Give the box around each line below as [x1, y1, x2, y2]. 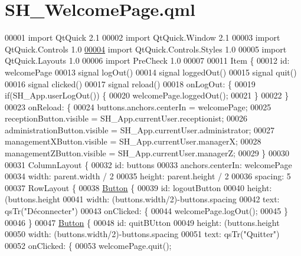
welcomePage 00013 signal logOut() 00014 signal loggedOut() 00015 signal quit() [5, 65, 297, 78]
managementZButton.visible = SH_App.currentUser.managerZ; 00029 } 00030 [5, 147, 289, 159]
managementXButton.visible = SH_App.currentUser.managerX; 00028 [5, 135, 261, 147]
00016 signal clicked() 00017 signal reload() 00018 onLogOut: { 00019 [5, 77, 256, 90]
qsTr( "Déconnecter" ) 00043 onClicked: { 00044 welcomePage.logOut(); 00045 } [5, 205, 288, 217]
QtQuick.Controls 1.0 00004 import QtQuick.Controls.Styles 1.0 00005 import [5, 42, 287, 55]
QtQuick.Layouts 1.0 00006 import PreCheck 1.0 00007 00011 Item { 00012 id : [5, 54, 290, 67]
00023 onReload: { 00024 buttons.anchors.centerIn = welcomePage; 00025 [5, 100, 271, 113]
